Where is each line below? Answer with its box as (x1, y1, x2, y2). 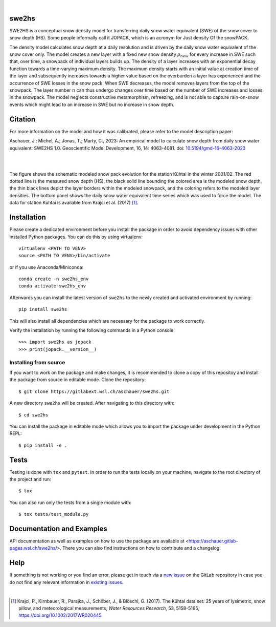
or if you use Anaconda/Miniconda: (9, 264, 84, 270)
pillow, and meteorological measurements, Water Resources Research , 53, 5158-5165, (18, 605, 199, 611)
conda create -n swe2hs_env (18, 276, 89, 282)
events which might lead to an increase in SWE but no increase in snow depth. (9, 101, 175, 108)
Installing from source (9, 359, 65, 366)
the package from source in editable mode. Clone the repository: (9, 377, 146, 383)
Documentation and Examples (9, 524, 107, 533)
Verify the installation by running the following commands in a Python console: (9, 327, 175, 333)
